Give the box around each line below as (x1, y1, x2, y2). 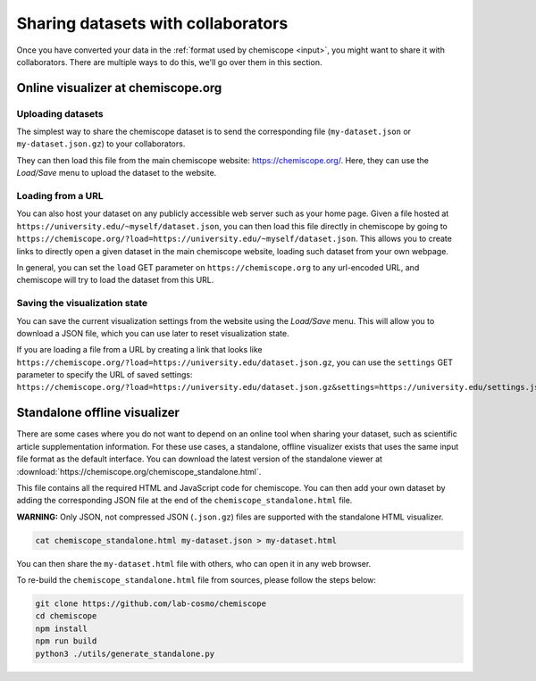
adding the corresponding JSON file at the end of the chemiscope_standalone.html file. (16, 495, 353, 506)
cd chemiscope (35, 611, 97, 621)
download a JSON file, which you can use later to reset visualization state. (16, 328, 289, 338)
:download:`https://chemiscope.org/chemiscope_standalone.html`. (16, 466, 262, 477)
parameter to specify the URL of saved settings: (16, 370, 193, 380)
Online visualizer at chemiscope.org (16, 80, 222, 96)
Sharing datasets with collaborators (16, 13, 289, 33)
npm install (35, 623, 88, 634)
